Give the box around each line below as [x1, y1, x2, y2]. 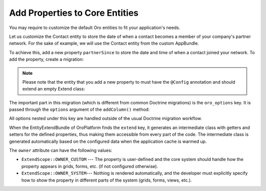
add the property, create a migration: [9, 57, 84, 63]
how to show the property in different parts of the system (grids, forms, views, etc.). [21, 177, 192, 183]
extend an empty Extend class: [22, 86, 85, 92]
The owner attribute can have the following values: [9, 148, 113, 154]
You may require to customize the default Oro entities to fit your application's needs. [9, 25, 180, 31]
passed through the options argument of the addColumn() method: [9, 106, 150, 113]
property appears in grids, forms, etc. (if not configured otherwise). [21, 163, 159, 169]
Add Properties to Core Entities [9, 7, 139, 18]
